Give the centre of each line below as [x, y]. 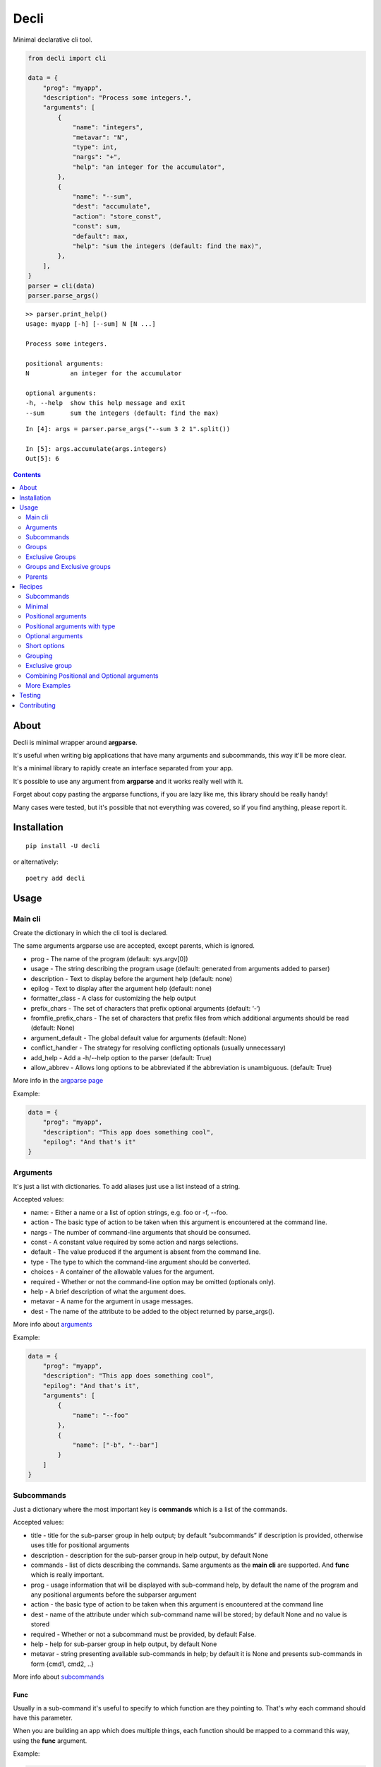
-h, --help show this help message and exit [106, 403]
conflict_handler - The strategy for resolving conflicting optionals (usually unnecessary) [158, 1048]
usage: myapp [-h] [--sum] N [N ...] [91, 324]
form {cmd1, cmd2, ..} [62, 1664]
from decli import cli [67, 58]
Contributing [37, 705]
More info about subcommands [59, 1677]
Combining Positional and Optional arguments [92, 676]
